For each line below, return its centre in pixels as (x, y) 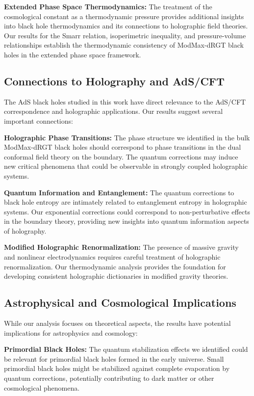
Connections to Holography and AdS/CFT (114, 81)
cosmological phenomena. (42, 387)
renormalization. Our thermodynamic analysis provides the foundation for (115, 266)
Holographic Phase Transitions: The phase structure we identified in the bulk (127, 137)
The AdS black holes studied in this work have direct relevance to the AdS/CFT (125, 101)
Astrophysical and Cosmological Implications (120, 303)
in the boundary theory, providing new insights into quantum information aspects (127, 221)
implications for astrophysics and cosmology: (71, 332)
